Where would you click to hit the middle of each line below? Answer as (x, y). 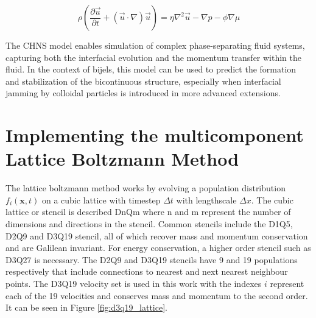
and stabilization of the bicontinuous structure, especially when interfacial (143, 81)
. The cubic (272, 200)
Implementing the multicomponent (155, 135)
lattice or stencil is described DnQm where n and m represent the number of (148, 212)
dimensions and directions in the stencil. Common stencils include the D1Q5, (149, 224)
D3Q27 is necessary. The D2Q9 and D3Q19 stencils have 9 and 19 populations (152, 259)
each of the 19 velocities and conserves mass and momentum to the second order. (157, 295)
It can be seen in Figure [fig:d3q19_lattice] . (86, 307)
